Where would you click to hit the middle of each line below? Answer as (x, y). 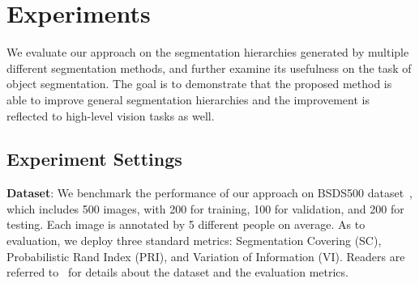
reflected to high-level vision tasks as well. (111, 115)
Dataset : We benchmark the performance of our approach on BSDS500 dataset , (210, 193)
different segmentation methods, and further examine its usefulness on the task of (209, 68)
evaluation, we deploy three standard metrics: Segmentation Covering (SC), (194, 241)
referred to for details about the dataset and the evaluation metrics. (177, 272)
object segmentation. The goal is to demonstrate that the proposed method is (199, 84)
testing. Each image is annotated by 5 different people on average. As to (186, 224)
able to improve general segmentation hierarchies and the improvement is (188, 99)
